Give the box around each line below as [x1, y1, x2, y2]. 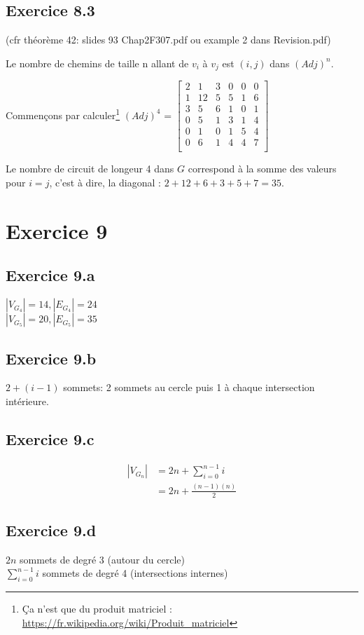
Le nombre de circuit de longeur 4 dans [6, 161, 174, 176]
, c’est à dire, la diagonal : [49, 175, 161, 190]
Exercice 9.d [6, 519, 97, 540]
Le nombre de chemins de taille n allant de [6, 55, 189, 70]
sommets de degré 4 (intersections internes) [42, 566, 228, 580]
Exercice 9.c [6, 428, 94, 450]
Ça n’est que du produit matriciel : [22, 601, 172, 616]
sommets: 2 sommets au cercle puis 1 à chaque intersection [63, 380, 315, 395]
